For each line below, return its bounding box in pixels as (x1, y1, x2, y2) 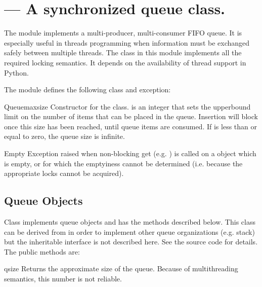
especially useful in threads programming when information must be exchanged (4, 37, 250, 48)
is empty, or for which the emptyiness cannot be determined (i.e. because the (4, 158, 243, 168)
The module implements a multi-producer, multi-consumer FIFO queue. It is (4, 27, 242, 38)
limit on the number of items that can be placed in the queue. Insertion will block (4, 111, 258, 122)
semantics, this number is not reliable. (4, 273, 122, 284)
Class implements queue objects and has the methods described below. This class (4, 217, 255, 227)
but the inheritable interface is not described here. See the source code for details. (4, 236, 258, 247)
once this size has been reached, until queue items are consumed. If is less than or (4, 121, 257, 131)
